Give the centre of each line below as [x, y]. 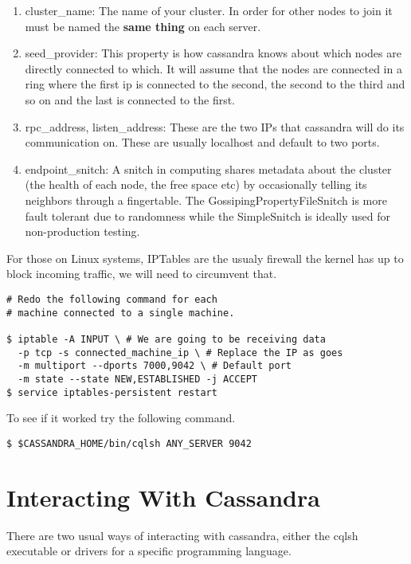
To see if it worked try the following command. [121, 418]
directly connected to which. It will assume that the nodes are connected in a [213, 68]
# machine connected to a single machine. [121, 313]
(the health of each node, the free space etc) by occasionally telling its [196, 184]
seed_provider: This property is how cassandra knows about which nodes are [213, 53]
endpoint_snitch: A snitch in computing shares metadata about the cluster [208, 168]
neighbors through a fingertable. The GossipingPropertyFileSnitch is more [206, 200]
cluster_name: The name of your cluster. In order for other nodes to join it [209, 10]
